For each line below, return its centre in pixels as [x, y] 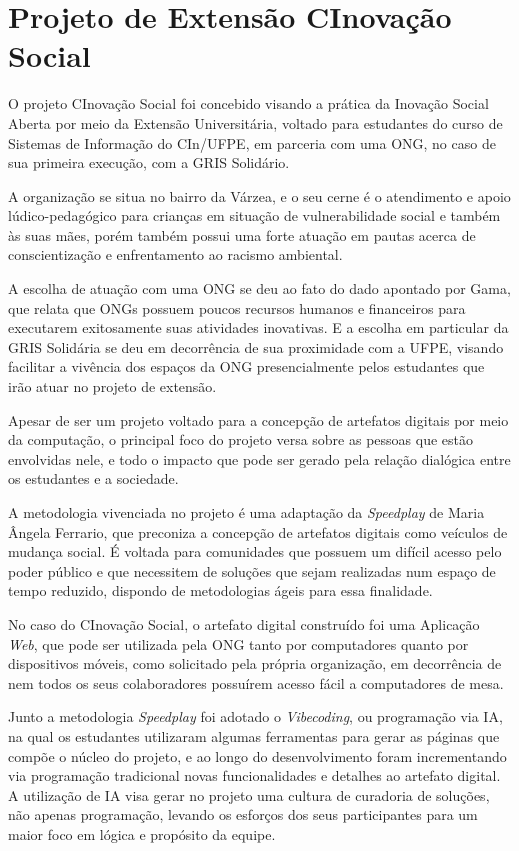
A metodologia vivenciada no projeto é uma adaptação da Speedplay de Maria [246, 512]
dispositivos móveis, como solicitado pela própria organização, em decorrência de [255, 663]
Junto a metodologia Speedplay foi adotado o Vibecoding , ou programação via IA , [255, 716]
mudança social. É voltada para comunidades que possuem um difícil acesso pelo [255, 551]
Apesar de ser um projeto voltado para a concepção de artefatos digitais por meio [258, 419]
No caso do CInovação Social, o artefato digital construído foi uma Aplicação [244, 623]
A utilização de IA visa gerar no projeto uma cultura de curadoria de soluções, [249, 794]
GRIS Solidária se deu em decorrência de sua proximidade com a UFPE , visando [256, 346]
